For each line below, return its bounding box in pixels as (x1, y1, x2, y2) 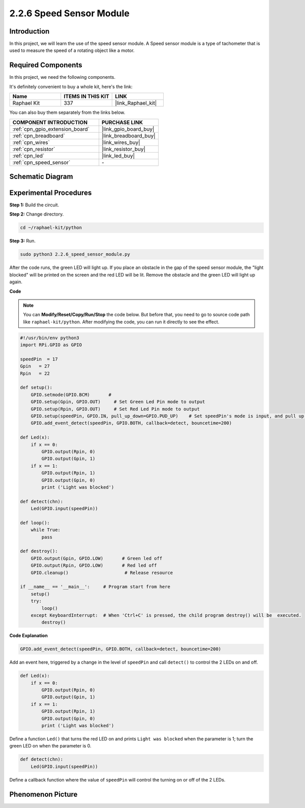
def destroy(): (20, 548, 58, 554)
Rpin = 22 (20, 370, 50, 376)
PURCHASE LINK (102, 118, 143, 126)
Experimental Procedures (9, 188, 92, 197)
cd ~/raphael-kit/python (20, 225, 82, 231)
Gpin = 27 (20, 364, 50, 369)
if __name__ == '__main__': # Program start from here (20, 584, 170, 590)
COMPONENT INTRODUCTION (12, 118, 88, 126)
